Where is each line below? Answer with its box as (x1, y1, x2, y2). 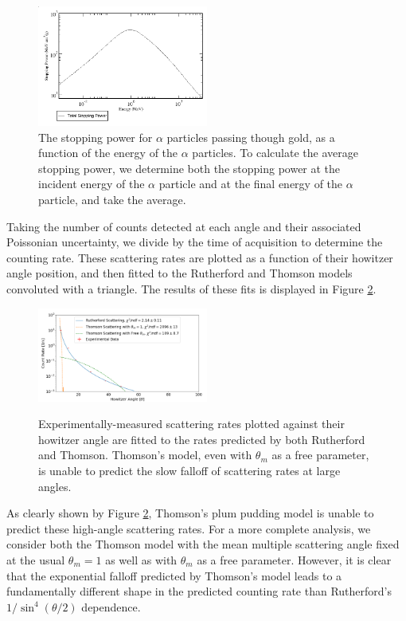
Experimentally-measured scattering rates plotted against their (38, 415, 345, 432)
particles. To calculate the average (192, 144, 358, 161)
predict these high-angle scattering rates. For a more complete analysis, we (6, 520, 371, 536)
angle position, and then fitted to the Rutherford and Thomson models (6, 265, 353, 281)
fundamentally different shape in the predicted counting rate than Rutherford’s (6, 583, 392, 599)
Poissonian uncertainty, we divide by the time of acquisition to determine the (6, 234, 383, 250)
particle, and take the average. (38, 191, 186, 208)
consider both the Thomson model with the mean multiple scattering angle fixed (6, 536, 400, 552)
